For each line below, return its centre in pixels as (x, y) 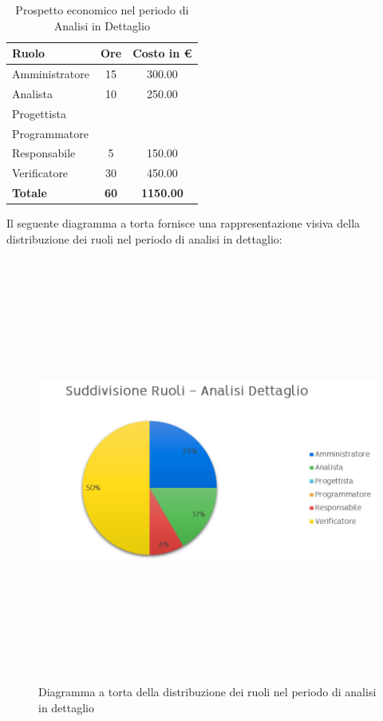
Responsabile (44, 153)
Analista (33, 93)
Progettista (39, 113)
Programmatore (50, 133)
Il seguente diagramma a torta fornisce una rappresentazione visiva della (184, 223)
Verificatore (40, 173)
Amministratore (51, 74)
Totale (30, 193)
